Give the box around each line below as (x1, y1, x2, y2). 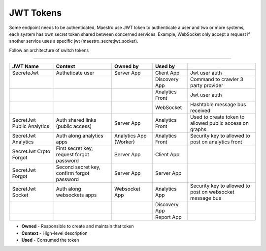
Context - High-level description (21, 230, 88, 236)
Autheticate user (56, 69, 95, 76)
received (190, 107, 210, 114)
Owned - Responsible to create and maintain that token (21, 223, 134, 229)
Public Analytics (12, 123, 49, 130)
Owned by (114, 63, 139, 70)
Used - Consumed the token (21, 237, 79, 243)
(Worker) (114, 139, 135, 145)
